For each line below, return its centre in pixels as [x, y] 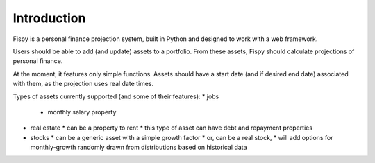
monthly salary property [82, 112]
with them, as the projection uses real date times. [83, 84]
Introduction [49, 18]
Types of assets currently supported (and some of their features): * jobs [116, 96]
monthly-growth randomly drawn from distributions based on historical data [139, 147]
